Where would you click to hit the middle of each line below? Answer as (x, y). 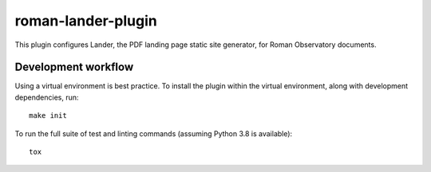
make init (48, 116)
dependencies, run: (47, 97)
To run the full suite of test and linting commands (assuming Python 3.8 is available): (154, 133)
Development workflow (74, 67)
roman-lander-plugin (86, 21)
